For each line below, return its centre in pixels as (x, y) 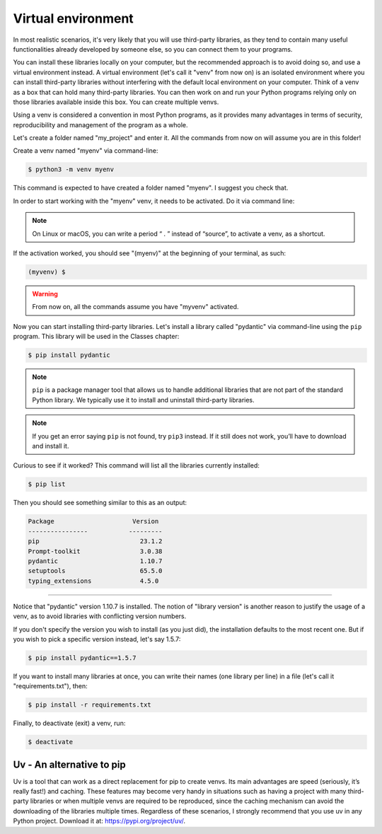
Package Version (93, 521)
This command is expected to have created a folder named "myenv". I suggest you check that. (151, 188)
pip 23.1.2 (95, 541)
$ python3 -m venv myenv (71, 169)
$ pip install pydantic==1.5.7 (82, 658)
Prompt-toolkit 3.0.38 (95, 551)
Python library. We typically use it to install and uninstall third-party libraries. (143, 400)
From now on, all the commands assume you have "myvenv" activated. (135, 307)
